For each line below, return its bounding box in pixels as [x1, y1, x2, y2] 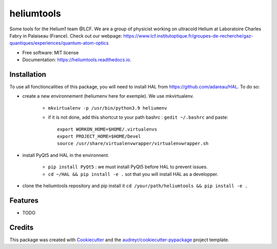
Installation [9, 70, 46, 79]
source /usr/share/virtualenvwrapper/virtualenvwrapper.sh [57, 140, 209, 147]
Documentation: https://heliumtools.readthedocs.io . [22, 57, 132, 63]
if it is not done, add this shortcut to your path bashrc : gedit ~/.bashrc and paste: [48, 114, 228, 120]
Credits [9, 223, 34, 232]
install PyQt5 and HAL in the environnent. [22, 152, 110, 158]
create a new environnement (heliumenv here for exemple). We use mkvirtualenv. [22, 93, 194, 99]
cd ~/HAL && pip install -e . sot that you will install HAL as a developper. [48, 171, 219, 177]
